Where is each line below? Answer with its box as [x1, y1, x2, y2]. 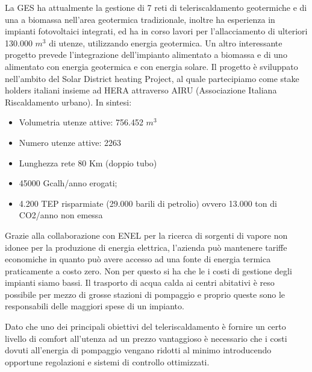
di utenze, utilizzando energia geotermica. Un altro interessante [49, 36, 282, 49]
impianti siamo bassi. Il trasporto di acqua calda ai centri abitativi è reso [5, 276, 275, 289]
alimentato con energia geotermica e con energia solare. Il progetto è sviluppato [5, 60, 298, 72]
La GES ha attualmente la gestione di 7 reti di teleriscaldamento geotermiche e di [5, 1, 307, 13]
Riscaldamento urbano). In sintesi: [5, 95, 132, 108]
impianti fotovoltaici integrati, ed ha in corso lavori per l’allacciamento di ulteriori [5, 25, 308, 37]
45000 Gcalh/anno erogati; [19, 177, 117, 189]
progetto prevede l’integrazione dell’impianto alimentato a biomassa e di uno [5, 48, 287, 61]
